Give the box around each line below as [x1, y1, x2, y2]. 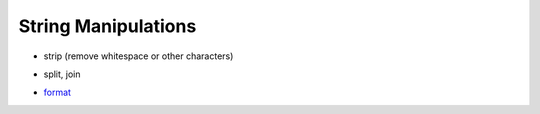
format [43, 86, 72, 99]
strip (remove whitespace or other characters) [43, 50, 234, 62]
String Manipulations [18, 15, 197, 37]
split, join [43, 68, 81, 80]
